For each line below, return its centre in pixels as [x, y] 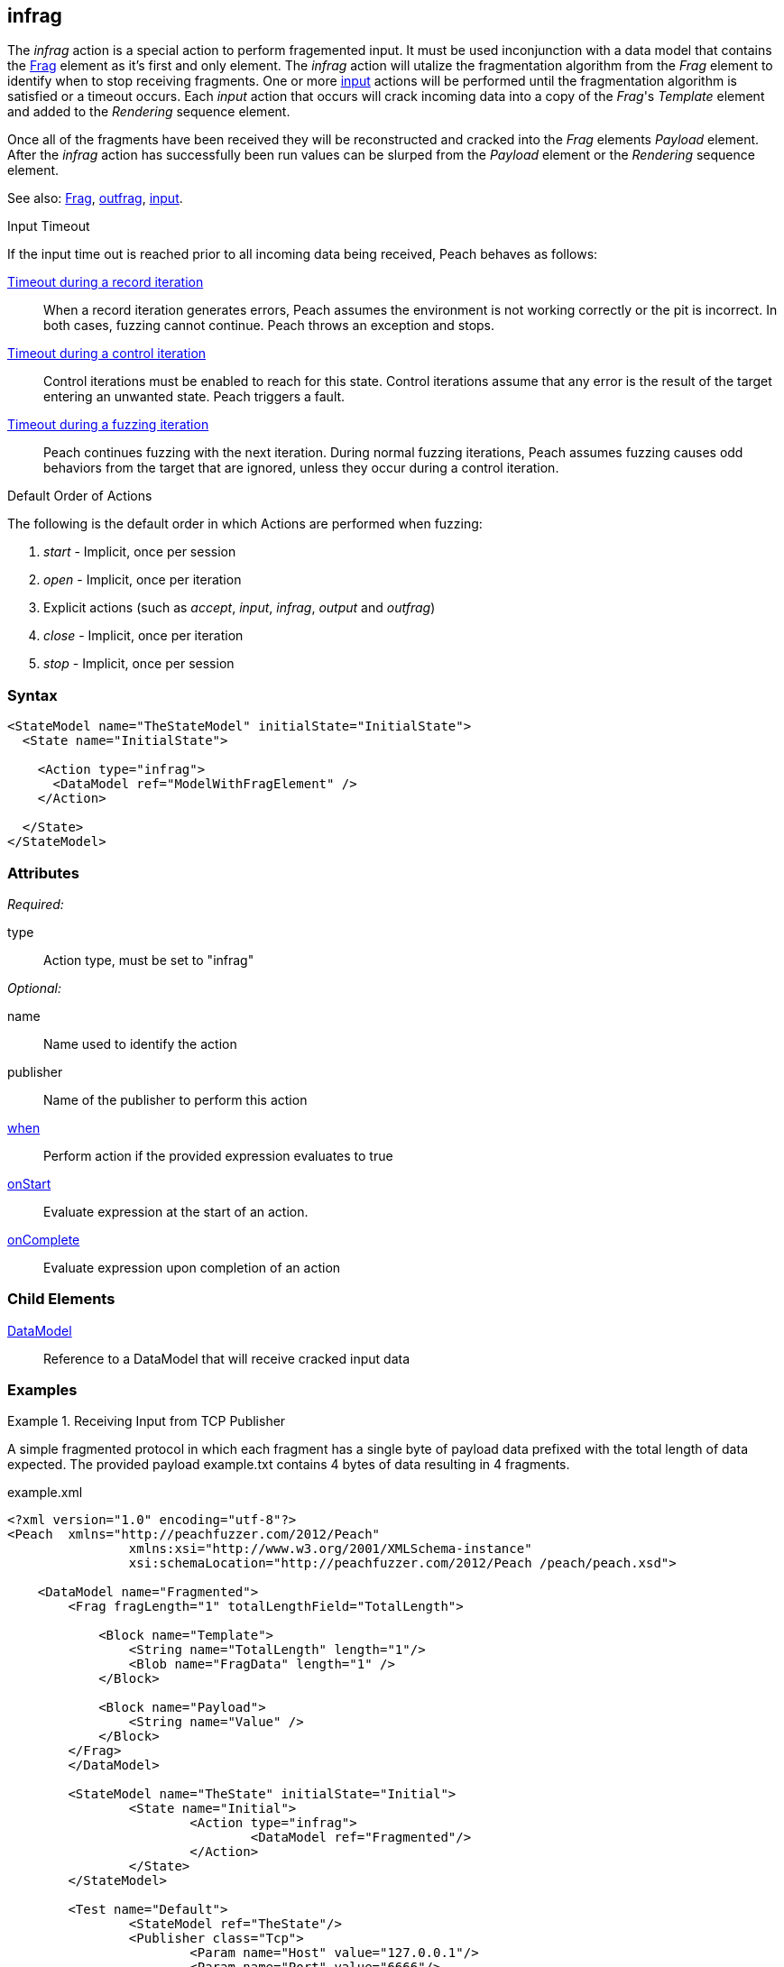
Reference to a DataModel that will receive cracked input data [227, 1358]
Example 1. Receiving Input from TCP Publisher [147, 1421]
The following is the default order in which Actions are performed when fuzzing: [245, 524]
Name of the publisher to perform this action [175, 1099]
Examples [42, 1390]
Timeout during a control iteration [107, 354]
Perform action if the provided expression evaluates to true [218, 1155]
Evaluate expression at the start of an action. [176, 1211]
